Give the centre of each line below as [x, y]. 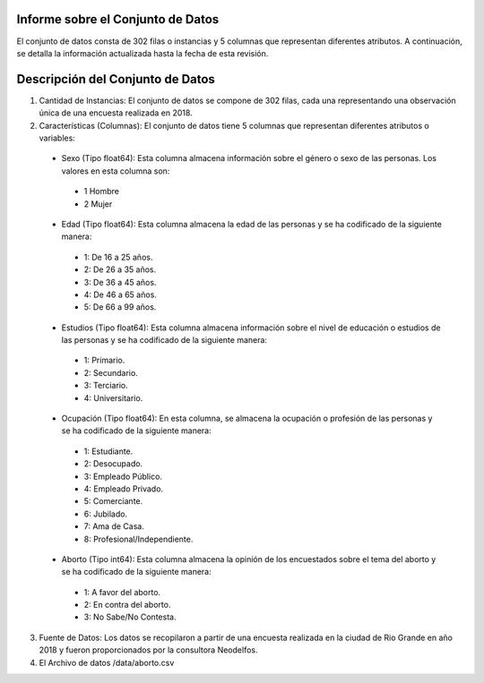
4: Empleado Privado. [124, 489]
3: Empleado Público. [123, 476]
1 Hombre [102, 192]
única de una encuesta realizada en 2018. [116, 113]
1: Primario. [104, 360]
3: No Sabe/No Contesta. [130, 617]
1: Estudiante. [108, 451]
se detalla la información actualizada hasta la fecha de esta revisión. [143, 53]
